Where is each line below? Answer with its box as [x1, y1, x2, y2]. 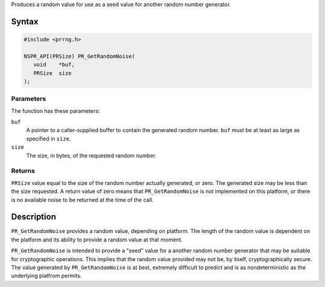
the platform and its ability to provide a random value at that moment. [11, 236, 183, 243]
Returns [11, 167, 36, 175]
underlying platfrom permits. [11, 272, 82, 279]
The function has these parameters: [11, 107, 101, 114]
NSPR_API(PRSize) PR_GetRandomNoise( [23, 53, 135, 59]
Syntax [11, 16, 39, 26]
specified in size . [26, 135, 72, 142]
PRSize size [33, 70, 72, 76]
